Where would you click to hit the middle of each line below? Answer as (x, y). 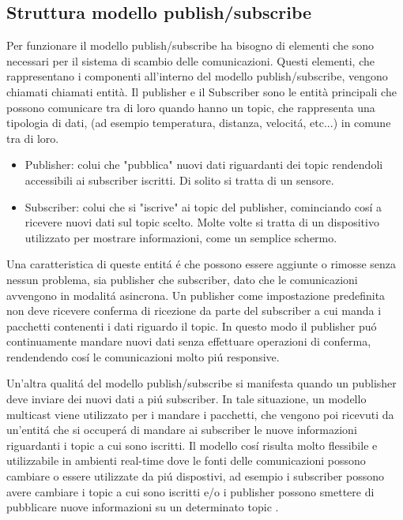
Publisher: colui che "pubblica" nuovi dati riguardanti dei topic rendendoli (204, 165)
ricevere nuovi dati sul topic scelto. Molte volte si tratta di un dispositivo (202, 222)
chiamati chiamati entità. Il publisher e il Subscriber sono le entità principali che (201, 91)
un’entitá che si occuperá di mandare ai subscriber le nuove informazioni (182, 430)
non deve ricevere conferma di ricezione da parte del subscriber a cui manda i (194, 311)
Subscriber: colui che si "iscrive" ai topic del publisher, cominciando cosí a (203, 206)
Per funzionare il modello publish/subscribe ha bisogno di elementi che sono (190, 45)
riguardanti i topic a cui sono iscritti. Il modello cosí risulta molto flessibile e (192, 445)
